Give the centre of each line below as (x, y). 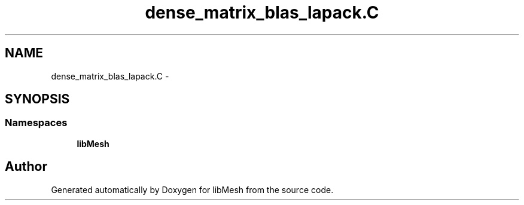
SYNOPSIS (37, 99)
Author (26, 167)
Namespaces (36, 123)
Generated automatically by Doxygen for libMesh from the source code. (192, 189)
